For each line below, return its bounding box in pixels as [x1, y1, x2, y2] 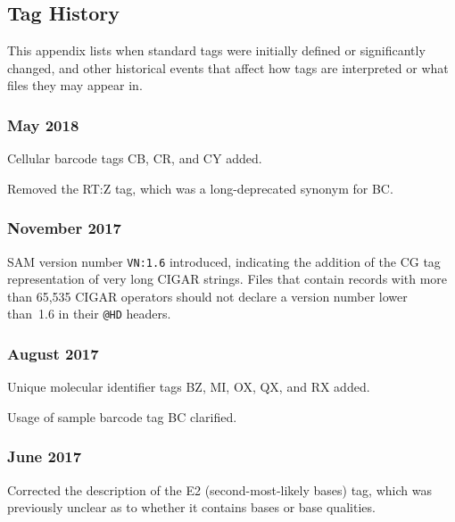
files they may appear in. [7, 76, 143, 95]
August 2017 [7, 343, 99, 365]
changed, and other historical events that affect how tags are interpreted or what [7, 58, 449, 77]
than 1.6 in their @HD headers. [7, 304, 171, 323]
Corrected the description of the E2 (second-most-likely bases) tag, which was [7, 480, 432, 499]
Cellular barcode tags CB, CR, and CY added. [7, 149, 262, 168]
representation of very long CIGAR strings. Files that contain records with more [7, 269, 448, 288]
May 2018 [7, 113, 79, 136]
